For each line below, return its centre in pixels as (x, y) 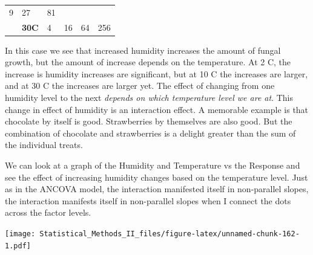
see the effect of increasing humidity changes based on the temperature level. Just (156, 177)
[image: (20, 234)
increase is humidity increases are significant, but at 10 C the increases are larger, (156, 73)
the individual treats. (44, 145)
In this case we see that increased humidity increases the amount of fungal (143, 50)
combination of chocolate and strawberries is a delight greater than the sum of (150, 133)
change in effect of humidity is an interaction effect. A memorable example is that (157, 109)
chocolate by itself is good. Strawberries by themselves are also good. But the (149, 121)
